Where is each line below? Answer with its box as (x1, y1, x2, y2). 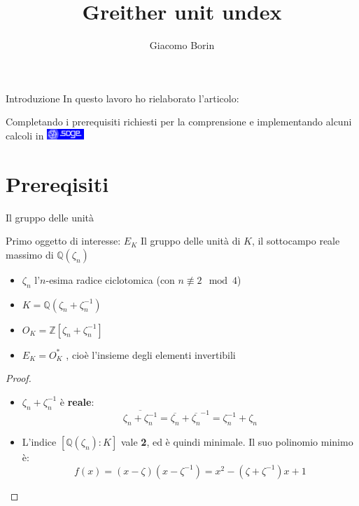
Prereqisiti (6, 169, 109, 198)
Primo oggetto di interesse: (6, 233, 121, 248)
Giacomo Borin (149, 38, 215, 53)
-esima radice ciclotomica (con (45, 272, 175, 287)
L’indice (22, 435, 57, 449)
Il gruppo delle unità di (140, 233, 241, 248)
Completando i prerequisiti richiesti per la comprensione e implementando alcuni (6, 114, 352, 129)
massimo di (6, 247, 54, 261)
